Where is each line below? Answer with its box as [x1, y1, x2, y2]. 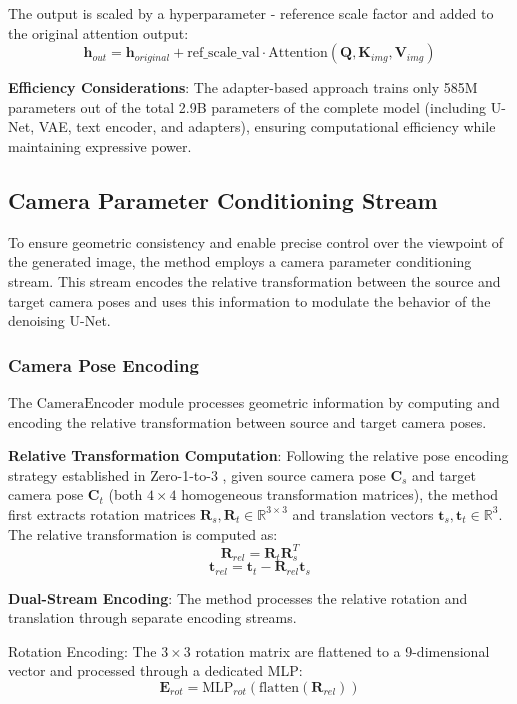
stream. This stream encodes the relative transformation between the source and [8, 270, 501, 291]
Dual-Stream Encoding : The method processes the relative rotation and [8, 587, 468, 608]
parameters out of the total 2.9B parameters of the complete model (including [8, 96, 487, 117]
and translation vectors [292, 503, 434, 524]
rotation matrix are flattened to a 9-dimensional [195, 640, 490, 661]
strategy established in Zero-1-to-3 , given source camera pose [8, 464, 386, 485]
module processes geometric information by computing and [138, 391, 500, 412]
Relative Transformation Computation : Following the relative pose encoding [8, 445, 509, 466]
